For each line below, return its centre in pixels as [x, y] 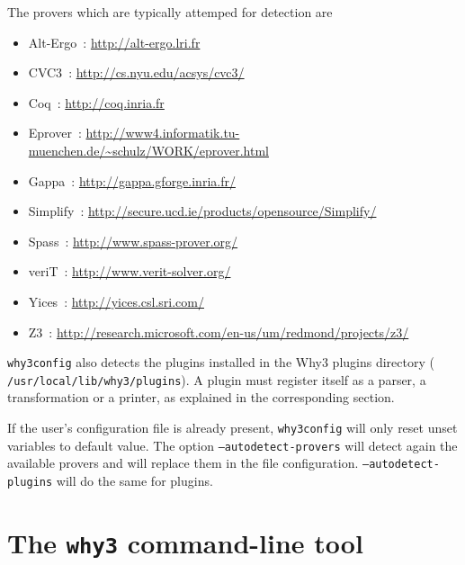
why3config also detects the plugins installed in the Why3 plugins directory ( [221, 362]
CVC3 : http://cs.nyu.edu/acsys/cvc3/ [136, 72]
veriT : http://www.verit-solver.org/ [130, 271]
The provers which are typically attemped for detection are [170, 12]
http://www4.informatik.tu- [163, 133]
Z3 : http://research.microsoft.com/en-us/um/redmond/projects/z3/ [219, 332]
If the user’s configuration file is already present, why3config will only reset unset [232, 428]
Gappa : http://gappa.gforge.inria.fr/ [132, 180]
